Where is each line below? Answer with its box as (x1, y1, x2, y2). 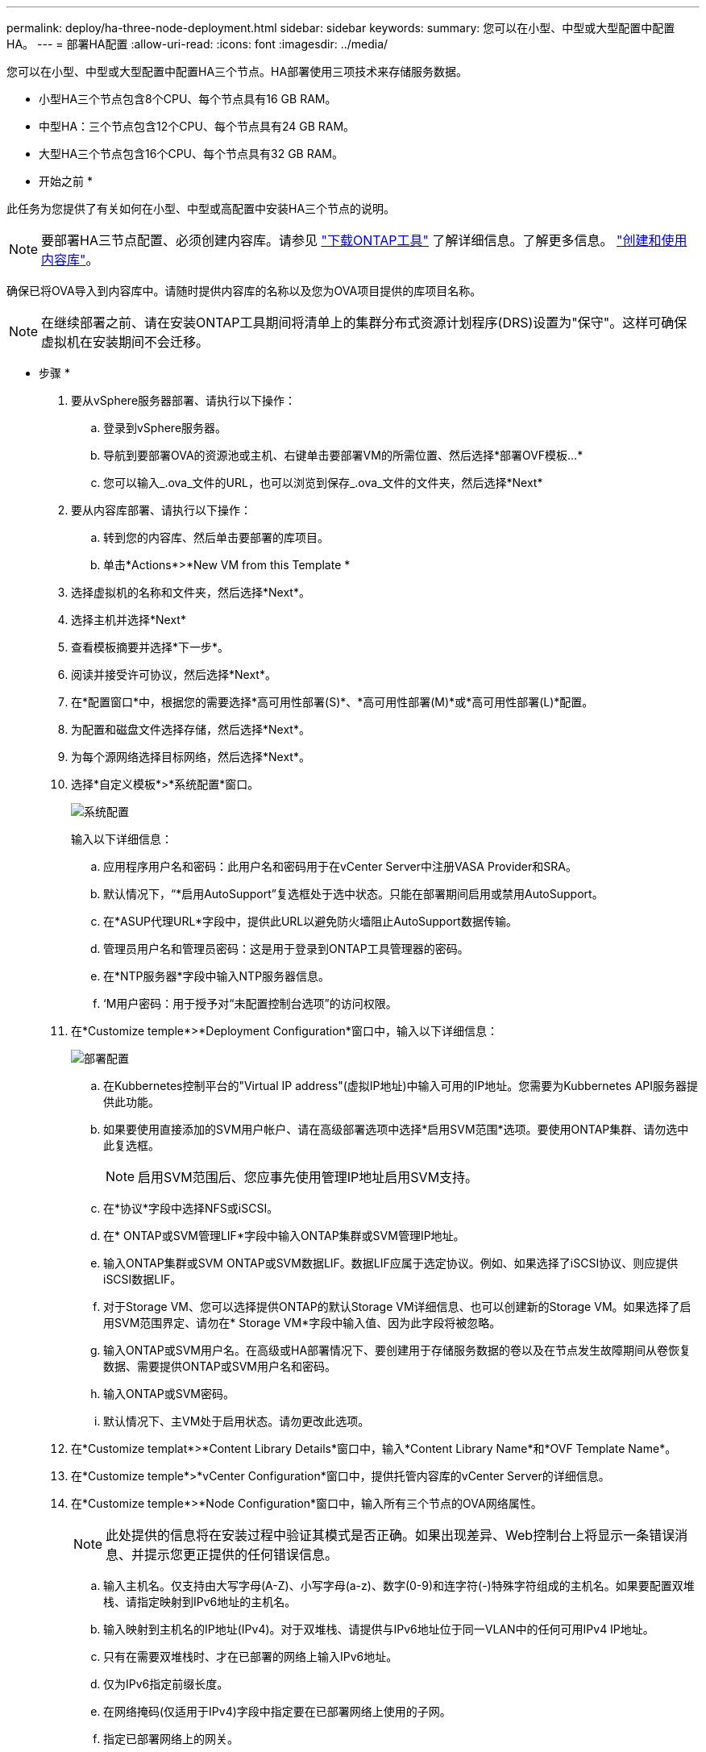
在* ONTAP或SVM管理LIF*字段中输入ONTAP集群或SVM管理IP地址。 (103, 1229, 465, 1242)
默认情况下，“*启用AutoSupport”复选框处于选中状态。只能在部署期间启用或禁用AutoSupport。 (103, 887, 604, 901)
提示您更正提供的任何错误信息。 (144, 1546, 338, 1563)
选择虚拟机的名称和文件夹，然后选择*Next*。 (71, 585, 310, 599)
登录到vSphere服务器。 (103, 421, 227, 435)
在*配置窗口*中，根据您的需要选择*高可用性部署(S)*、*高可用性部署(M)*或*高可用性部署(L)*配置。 (71, 695, 594, 709)
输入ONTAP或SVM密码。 (103, 1387, 235, 1400)
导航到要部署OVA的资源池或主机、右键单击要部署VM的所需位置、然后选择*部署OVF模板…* (103, 448, 583, 462)
